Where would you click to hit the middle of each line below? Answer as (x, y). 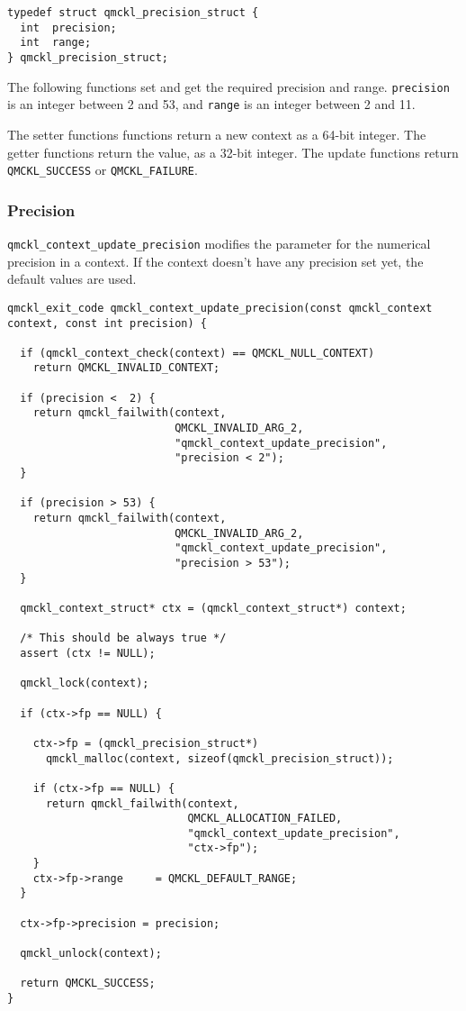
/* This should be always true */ (123, 638)
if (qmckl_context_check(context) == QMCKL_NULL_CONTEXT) (197, 353)
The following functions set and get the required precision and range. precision (229, 86)
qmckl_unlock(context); (91, 954)
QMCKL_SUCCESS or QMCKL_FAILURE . (103, 170)
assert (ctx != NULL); (88, 653)
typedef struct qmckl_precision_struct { (133, 13)
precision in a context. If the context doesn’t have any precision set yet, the (215, 261)
